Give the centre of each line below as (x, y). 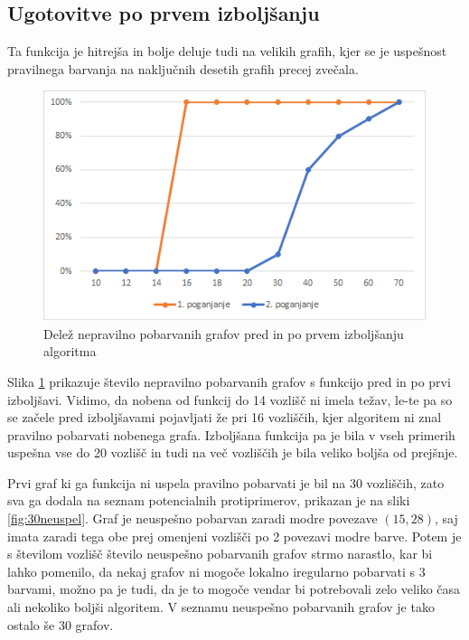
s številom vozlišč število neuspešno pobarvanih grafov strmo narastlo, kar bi (220, 554)
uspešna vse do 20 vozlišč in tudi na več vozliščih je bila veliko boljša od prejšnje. (233, 452)
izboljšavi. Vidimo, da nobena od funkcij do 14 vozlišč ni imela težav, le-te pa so (230, 399)
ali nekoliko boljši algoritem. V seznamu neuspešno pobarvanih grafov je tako (221, 607)
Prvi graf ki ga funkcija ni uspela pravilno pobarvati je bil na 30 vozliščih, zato (226, 482)
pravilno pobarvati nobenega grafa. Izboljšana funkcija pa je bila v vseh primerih (231, 434)
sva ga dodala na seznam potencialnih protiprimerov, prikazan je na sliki (209, 500)
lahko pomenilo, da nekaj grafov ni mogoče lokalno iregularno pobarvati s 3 (216, 571)
